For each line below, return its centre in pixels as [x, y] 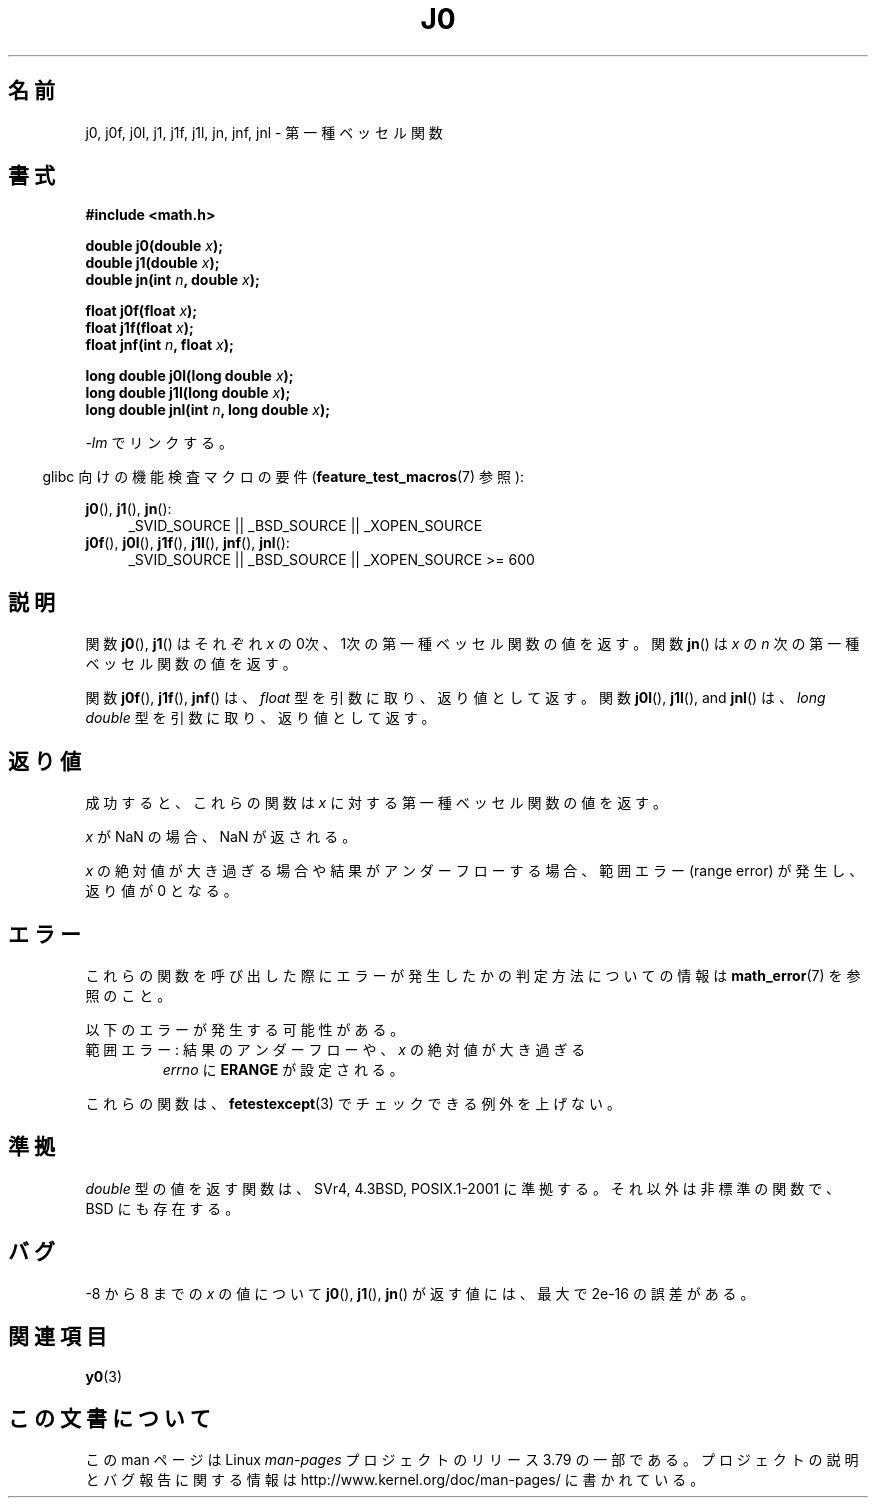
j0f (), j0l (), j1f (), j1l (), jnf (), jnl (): [187, 543]
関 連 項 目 [57, 1337]
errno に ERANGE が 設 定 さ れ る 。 [283, 1069]
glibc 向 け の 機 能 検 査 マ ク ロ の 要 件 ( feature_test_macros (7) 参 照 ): [283, 477]
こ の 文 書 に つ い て [109, 1418]
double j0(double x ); [154, 246]
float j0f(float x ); [141, 311]
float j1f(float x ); [139, 328]
